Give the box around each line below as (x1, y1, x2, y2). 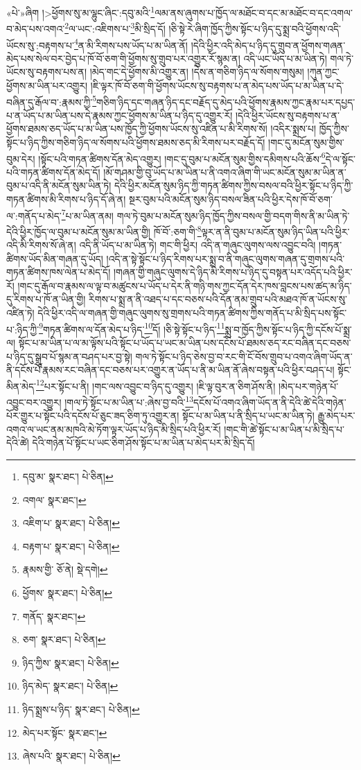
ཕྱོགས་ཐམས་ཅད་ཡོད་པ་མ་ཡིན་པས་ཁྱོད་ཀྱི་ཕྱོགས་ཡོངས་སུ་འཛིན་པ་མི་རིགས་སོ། (6, 121, 267, 136)
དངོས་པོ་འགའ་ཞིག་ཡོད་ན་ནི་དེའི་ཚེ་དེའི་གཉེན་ (193, 394, 346, 409)
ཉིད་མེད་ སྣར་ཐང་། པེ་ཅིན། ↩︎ (22, 679, 118, 693)
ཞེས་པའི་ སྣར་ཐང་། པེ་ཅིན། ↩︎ (22, 749, 121, 763)
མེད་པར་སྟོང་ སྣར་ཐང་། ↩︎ (22, 725, 107, 740)
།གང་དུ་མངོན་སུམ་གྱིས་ (268, 134, 344, 149)
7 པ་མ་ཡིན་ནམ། (61, 206, 114, 222)
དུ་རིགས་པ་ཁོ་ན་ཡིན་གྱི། (6, 292, 86, 306)
